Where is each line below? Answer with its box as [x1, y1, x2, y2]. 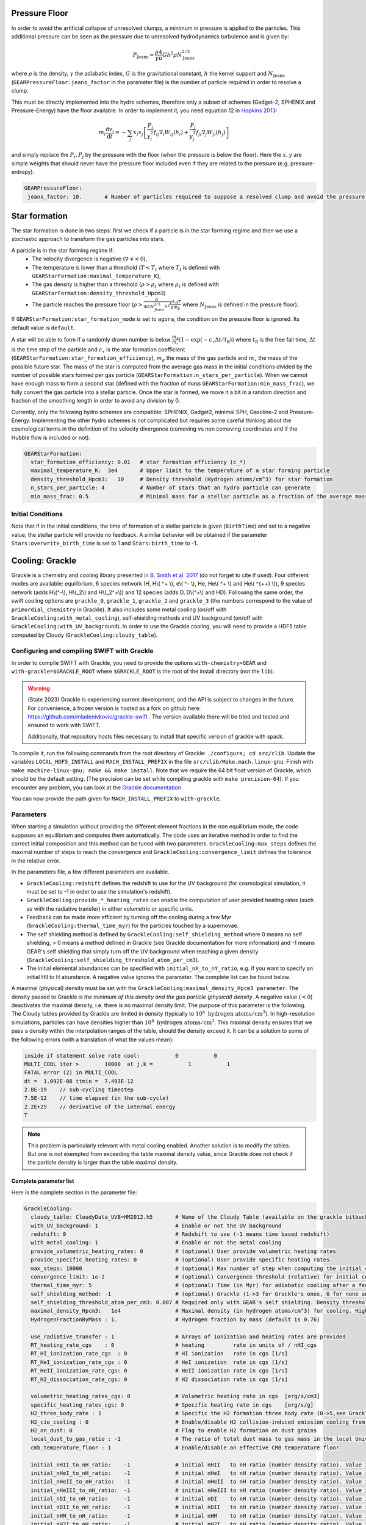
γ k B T [170, 299, 181, 306]
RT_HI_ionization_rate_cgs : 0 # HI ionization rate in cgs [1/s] [30, 1350, 288, 1357]
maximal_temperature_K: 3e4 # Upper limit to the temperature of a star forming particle [30, 467, 330, 474]
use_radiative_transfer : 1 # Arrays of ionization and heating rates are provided [30, 1333, 346, 1340]
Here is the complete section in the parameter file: [11, 1188, 137, 1196]
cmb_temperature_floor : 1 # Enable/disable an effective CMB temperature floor [30, 1444, 340, 1451]
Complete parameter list [11, 1177, 74, 1185]
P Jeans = [132, 51, 154, 60]
